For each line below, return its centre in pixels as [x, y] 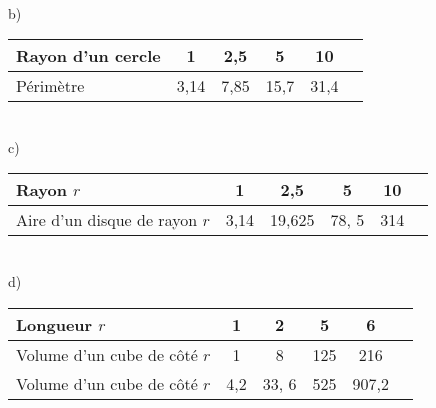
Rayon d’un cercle [88, 56]
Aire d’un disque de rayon [107, 220]
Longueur [54, 324]
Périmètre [50, 86]
